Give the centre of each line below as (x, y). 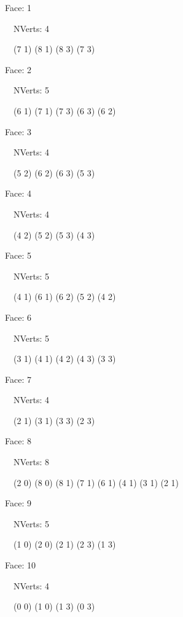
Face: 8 (18, 441)
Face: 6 (18, 317)
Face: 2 (18, 69)
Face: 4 (18, 193)
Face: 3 (18, 131)
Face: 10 (20, 565)
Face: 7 (18, 379)
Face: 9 (18, 503)
